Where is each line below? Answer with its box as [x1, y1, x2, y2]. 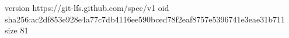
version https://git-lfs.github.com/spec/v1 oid [5, 2, 169, 13]
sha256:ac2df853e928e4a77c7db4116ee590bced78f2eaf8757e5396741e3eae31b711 [5, 13, 285, 25]
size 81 [5, 24, 29, 36]
